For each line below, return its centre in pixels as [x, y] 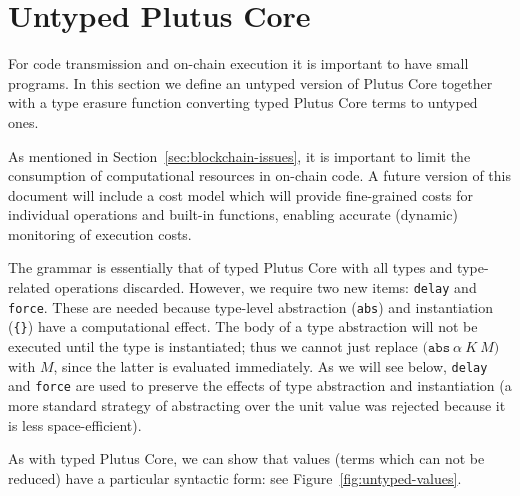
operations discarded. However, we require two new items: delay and [265, 287]
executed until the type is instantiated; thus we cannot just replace [213, 346]
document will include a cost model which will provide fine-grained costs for [241, 194]
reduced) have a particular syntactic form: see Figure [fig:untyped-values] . [235, 477]
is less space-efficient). [75, 424]
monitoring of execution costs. [100, 233]
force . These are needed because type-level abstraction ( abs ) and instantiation [251, 306]
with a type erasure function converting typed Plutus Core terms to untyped [243, 102]
